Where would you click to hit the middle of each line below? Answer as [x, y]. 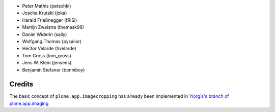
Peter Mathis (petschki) [47, 6]
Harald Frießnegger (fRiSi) [50, 20]
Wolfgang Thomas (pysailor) [52, 41]
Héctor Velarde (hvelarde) [49, 49]
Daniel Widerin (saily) [45, 34]
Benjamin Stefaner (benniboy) [53, 70]
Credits [21, 84]
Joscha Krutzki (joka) [45, 13]
